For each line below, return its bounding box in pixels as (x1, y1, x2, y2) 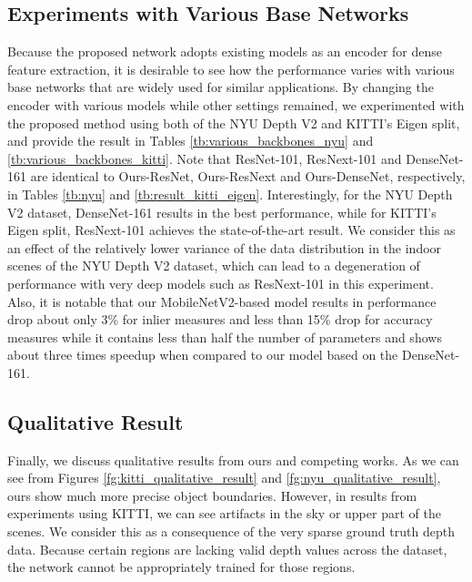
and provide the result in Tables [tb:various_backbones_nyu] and (7, 131, 374, 150)
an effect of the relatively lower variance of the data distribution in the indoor (7, 238, 442, 257)
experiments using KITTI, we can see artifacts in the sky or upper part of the (7, 504, 441, 523)
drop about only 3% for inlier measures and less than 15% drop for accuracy (7, 310, 433, 329)
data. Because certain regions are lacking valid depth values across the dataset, (7, 539, 447, 558)
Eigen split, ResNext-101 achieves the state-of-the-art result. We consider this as (7, 220, 456, 240)
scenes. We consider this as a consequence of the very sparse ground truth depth (7, 522, 455, 541)
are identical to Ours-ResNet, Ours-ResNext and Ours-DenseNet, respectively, (30, 167, 466, 186)
